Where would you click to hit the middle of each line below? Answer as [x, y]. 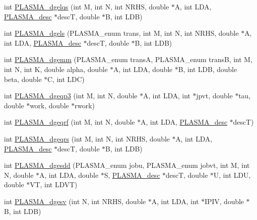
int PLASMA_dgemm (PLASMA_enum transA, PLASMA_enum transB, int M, [128, 59]
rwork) [85, 105]
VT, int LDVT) [54, 184]
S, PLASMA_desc [132, 175]
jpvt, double [214, 96]
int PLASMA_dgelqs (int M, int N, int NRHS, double [87, 6]
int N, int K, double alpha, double [56, 69]
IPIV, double [224, 201]
